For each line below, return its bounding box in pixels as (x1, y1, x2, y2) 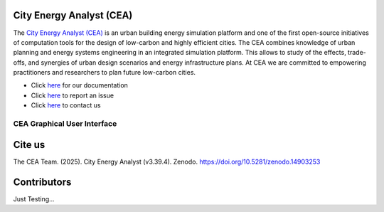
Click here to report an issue (31, 91, 114, 100)
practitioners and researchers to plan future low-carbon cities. (13, 68, 196, 77)
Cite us (13, 139, 46, 151)
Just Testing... (13, 194, 55, 203)
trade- (347, 48, 366, 57)
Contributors (13, 176, 72, 188)
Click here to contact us (31, 101, 101, 110)
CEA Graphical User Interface (13, 119, 117, 129)
